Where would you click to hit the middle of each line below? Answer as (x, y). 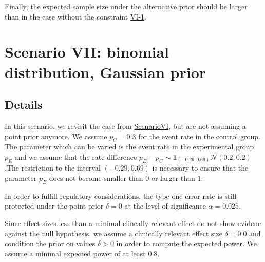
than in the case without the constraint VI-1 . (75, 16)
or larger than (173, 178)
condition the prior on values (50, 243)
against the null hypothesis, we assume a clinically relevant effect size (113, 233)
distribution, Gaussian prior (106, 72)
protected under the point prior (54, 206)
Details (24, 105)
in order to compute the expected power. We (187, 243)
